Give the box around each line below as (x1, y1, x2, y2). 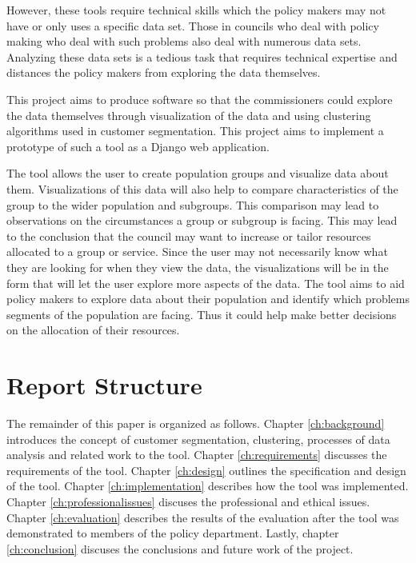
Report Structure (6, 369, 202, 401)
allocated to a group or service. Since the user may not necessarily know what (6, 243, 388, 260)
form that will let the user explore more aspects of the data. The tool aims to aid (6, 274, 405, 291)
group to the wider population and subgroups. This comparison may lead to (6, 196, 379, 213)
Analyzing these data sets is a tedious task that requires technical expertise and (6, 48, 398, 65)
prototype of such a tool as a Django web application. (6, 138, 270, 154)
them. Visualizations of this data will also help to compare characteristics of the (6, 180, 398, 197)
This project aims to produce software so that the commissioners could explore (6, 90, 393, 107)
